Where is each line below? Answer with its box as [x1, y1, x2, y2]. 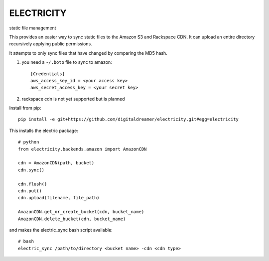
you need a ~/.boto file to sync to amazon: [21, 59, 112, 65]
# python [18, 139, 39, 145]
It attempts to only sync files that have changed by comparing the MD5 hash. [9, 50, 168, 56]
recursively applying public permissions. [9, 41, 92, 47]
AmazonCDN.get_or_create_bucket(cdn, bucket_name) [18, 209, 144, 215]
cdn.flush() [18, 181, 47, 187]
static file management [9, 25, 57, 31]
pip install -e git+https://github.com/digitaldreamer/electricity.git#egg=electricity [18, 117, 239, 122]
